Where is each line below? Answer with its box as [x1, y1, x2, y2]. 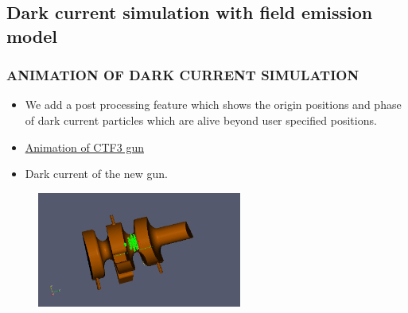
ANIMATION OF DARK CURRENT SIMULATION [6, 65, 359, 85]
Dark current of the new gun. [25, 165, 169, 182]
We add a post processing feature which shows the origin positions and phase [25, 96, 402, 113]
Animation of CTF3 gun [25, 138, 144, 155]
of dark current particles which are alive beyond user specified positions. [25, 111, 377, 128]
